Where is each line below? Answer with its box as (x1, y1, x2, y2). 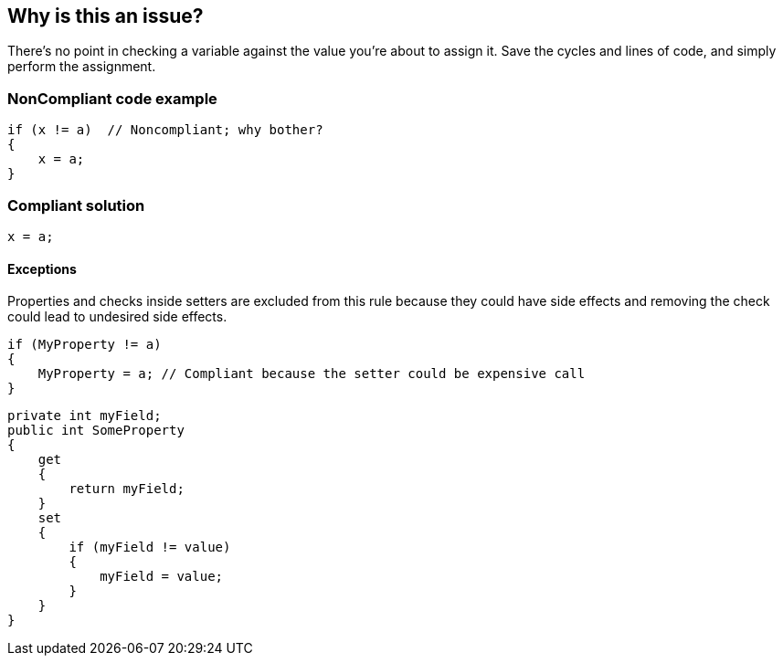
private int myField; (7, 408, 162, 424)
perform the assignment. (7, 58, 156, 75)
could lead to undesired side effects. (7, 309, 227, 325)
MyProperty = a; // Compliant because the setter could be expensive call (37, 366, 586, 382)
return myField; (69, 481, 185, 497)
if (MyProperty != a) (7, 337, 162, 353)
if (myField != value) (69, 540, 231, 555)
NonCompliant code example (7, 89, 217, 108)
